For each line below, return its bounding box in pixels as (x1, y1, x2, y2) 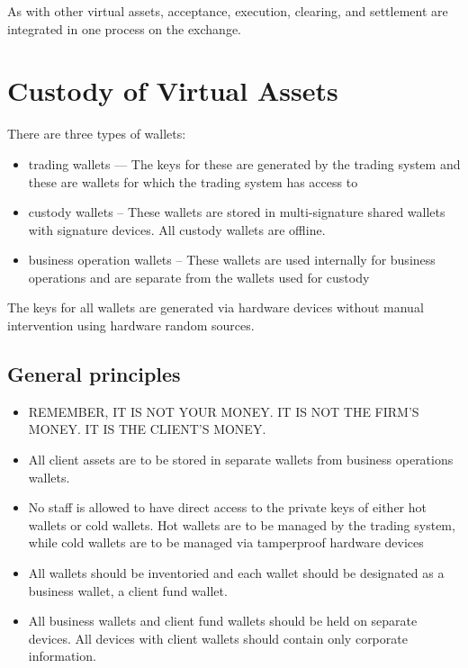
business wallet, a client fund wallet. (28, 581, 228, 600)
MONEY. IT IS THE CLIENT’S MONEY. (28, 420, 266, 438)
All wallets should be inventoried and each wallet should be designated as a (28, 564, 445, 582)
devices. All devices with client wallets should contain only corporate (28, 628, 408, 647)
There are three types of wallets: (7, 124, 186, 143)
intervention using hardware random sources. (7, 316, 255, 335)
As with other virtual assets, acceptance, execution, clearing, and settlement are (7, 2, 448, 20)
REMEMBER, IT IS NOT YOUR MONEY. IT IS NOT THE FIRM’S (28, 402, 419, 420)
